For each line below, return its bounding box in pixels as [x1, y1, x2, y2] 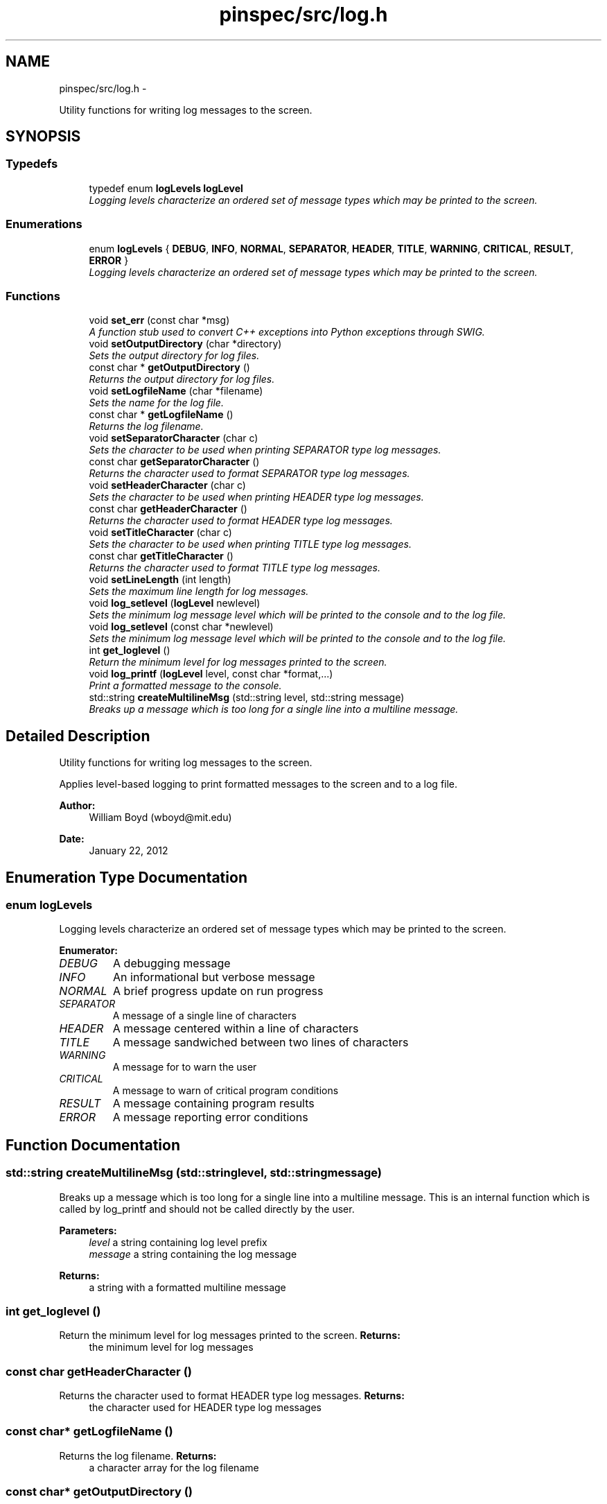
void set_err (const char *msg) [89, 314, 230, 327]
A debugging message [113, 956, 231, 971]
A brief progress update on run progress [113, 984, 324, 999]
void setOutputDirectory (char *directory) [89, 338, 282, 350]
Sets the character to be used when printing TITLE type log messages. [89, 538, 412, 551]
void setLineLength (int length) [89, 573, 231, 586]
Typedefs [6, 157, 58, 171]
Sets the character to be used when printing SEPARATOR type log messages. [89, 444, 441, 456]
